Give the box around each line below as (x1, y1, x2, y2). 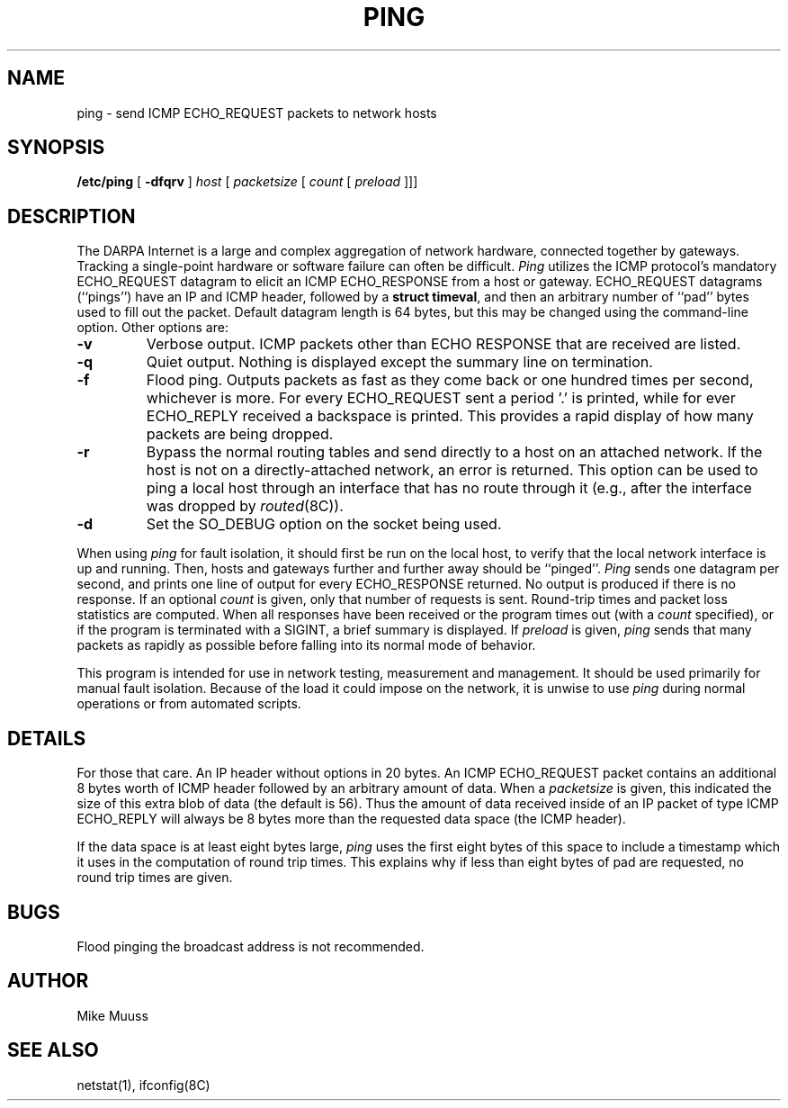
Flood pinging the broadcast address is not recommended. (76, 938, 425, 954)
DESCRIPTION (7, 204, 136, 228)
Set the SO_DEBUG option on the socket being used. (146, 515, 502, 534)
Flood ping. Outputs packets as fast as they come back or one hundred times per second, (146, 371, 754, 390)
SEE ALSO (7, 1039, 99, 1062)
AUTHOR (7, 969, 89, 993)
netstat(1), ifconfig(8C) (76, 1076, 210, 1093)
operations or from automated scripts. (76, 696, 301, 712)
